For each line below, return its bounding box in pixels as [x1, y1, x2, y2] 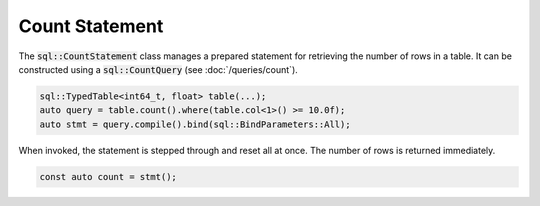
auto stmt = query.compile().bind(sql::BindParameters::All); [39, 118, 351, 130]
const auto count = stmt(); [39, 171, 177, 182]
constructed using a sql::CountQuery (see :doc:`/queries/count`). [18, 63, 299, 75]
